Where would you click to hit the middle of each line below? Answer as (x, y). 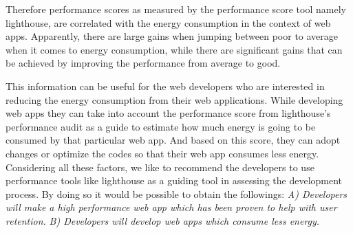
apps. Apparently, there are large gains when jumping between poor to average (172, 36)
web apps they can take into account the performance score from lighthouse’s (168, 113)
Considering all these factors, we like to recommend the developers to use (160, 167)
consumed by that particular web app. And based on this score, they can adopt (173, 140)
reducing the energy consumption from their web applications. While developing (174, 99)
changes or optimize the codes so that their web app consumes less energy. (162, 153)
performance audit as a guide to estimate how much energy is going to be (161, 126)
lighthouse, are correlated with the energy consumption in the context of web (168, 22)
